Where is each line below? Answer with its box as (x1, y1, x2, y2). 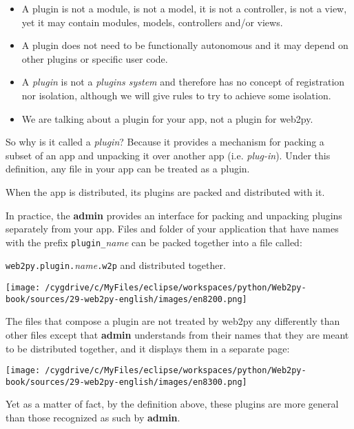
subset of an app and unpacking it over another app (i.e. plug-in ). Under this (6, 148, 331, 162)
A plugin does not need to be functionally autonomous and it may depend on (21, 38, 348, 52)
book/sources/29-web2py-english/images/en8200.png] (6, 294, 247, 304)
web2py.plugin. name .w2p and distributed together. (6, 258, 226, 272)
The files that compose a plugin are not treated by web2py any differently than (6, 314, 340, 328)
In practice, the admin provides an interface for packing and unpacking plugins (6, 208, 342, 222)
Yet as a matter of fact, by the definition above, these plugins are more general (6, 397, 339, 411)
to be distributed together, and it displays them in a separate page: (6, 341, 290, 355)
